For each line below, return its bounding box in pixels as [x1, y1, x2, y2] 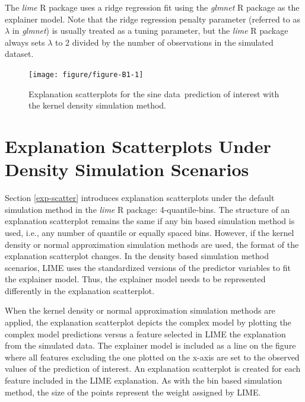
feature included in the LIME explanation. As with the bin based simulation [5, 374, 282, 387]
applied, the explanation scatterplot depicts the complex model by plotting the [5, 316, 291, 328]
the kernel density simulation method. [28, 99, 166, 111]
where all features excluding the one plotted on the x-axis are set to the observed [5, 350, 300, 363]
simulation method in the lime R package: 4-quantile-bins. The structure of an [5, 203, 290, 215]
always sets [5, 36, 45, 48]
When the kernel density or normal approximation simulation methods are [5, 304, 275, 317]
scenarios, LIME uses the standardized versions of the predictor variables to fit [5, 261, 291, 273]
